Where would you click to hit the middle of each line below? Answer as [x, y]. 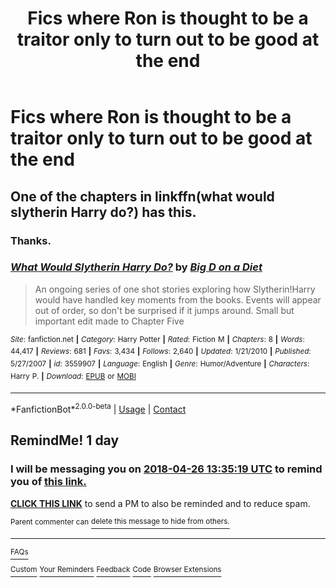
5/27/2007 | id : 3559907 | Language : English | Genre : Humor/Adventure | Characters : [160, 364]
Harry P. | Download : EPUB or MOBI [73, 376]
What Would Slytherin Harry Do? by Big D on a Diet [136, 267]
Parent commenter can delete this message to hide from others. [120, 522]
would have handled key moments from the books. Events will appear [178, 299]
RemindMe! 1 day [65, 440]
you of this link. [48, 482]
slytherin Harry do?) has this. [103, 212]
